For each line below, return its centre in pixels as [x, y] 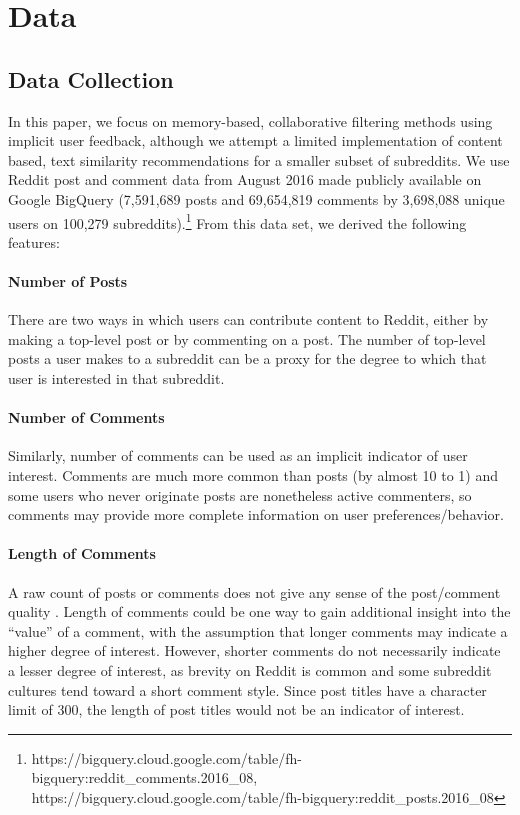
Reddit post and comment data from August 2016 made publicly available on [245, 179]
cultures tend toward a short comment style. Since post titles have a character [247, 689]
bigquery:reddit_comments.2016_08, [144, 777]
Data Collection [91, 78]
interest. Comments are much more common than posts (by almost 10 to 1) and [253, 474]
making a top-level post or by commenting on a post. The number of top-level [247, 338]
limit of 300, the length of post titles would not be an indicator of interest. [236, 709]
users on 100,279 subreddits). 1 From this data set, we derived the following [237, 221]
